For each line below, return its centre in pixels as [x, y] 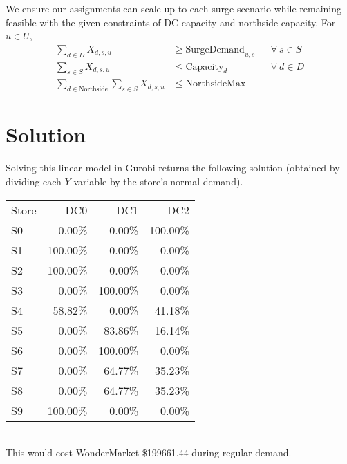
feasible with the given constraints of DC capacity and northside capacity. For [171, 22]
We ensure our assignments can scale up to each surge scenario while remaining [174, 8]
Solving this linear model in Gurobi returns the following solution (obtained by [173, 168]
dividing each [34, 181]
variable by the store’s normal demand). [158, 181]
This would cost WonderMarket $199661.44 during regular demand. [149, 453]
